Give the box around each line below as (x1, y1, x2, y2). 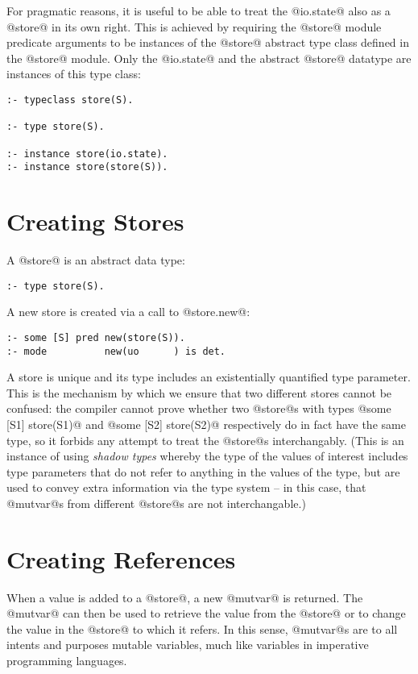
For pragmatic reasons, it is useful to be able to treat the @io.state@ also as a (6, 2, 391, 19)
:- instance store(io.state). (6, 148, 168, 160)
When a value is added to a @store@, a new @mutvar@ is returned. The (6, 589, 363, 605)
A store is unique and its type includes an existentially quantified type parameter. (6, 368, 411, 385)
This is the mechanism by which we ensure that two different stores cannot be (6, 384, 392, 401)
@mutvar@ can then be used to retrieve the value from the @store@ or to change (6, 605, 406, 622)
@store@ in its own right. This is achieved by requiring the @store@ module (6, 18, 382, 35)
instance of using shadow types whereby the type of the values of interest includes (6, 447, 408, 464)
